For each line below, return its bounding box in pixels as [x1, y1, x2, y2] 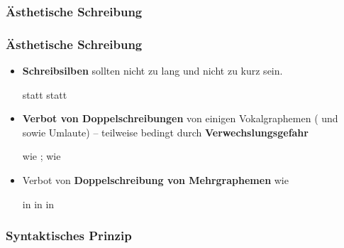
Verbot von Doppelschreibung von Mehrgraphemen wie [22, 173, 289, 188]
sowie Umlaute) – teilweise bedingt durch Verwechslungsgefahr [22, 124, 309, 139]
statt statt [22, 87, 67, 102]
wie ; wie [22, 149, 61, 163]
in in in [22, 196, 55, 211]
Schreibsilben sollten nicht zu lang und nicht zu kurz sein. [22, 63, 283, 78]
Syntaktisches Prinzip [6, 227, 132, 244]
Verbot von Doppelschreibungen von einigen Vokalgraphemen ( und [22, 111, 338, 126]
